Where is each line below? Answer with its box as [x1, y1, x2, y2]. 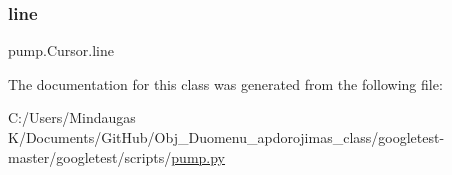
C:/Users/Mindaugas [8, 107, 136, 128]
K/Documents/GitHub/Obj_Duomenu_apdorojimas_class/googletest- [8, 127, 445, 147]
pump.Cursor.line [8, 40, 114, 61]
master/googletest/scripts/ [8, 146, 172, 167]
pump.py [171, 146, 226, 167]
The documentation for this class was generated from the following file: [8, 73, 443, 94]
